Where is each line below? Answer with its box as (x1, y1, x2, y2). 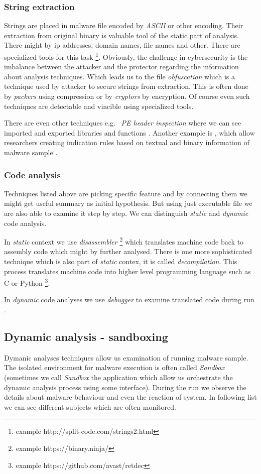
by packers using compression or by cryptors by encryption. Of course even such (4, 91, 250, 101)
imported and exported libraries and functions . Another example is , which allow (4, 127, 255, 138)
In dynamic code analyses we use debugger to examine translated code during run (4, 294, 254, 305)
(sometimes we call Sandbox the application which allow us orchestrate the (4, 372, 233, 383)
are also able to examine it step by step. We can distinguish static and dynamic (4, 208, 248, 218)
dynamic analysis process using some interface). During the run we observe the (4, 382, 246, 392)
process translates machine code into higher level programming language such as (4, 266, 251, 276)
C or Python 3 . (4, 276, 50, 288)
